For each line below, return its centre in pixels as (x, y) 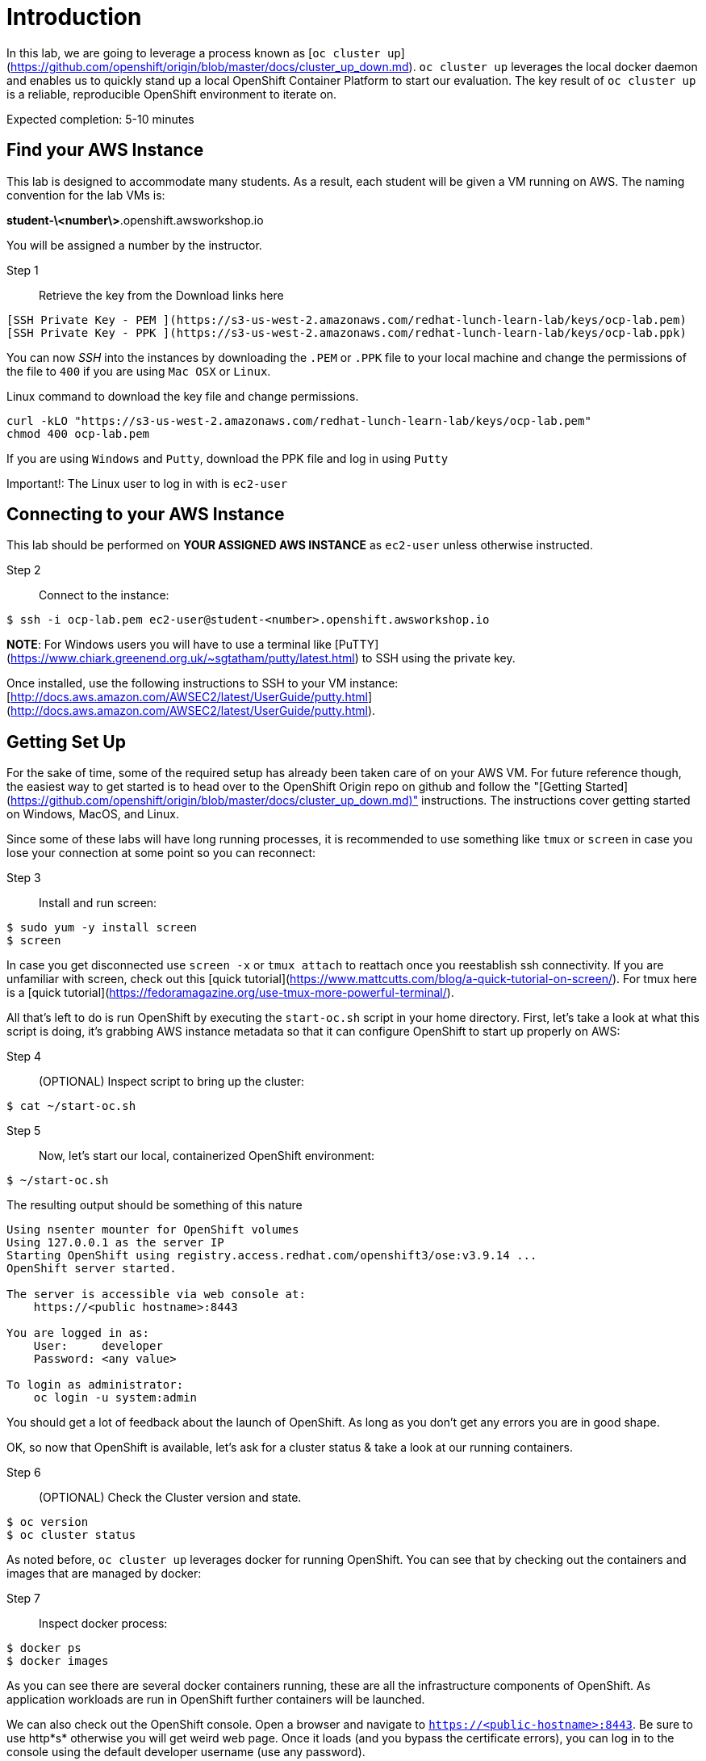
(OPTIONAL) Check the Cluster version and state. (170, 1498)
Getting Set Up (66, 742)
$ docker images (58, 1661)
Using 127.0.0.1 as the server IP (115, 1243)
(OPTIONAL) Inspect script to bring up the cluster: (172, 1082)
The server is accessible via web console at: (156, 1294)
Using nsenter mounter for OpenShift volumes (153, 1230)
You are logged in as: (78, 1333)
